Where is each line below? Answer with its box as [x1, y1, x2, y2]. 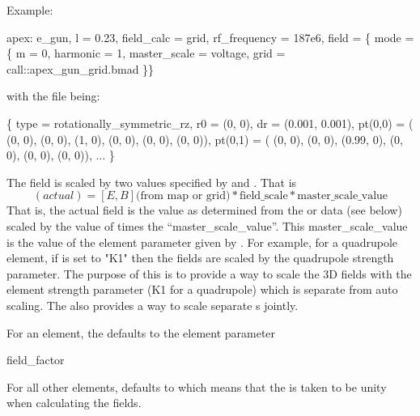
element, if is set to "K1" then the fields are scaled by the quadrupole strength [6, 249, 394, 266]
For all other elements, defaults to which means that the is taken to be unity [6, 378, 387, 395]
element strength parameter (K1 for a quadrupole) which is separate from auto [6, 281, 398, 298]
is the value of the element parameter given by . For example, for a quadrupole [6, 233, 398, 250]
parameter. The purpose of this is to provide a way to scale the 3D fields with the [6, 265, 412, 282]
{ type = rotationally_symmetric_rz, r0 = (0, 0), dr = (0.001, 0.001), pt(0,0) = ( [6, 114, 414, 131]
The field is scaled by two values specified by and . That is [6, 173, 297, 190]
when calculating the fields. [6, 394, 142, 411]
